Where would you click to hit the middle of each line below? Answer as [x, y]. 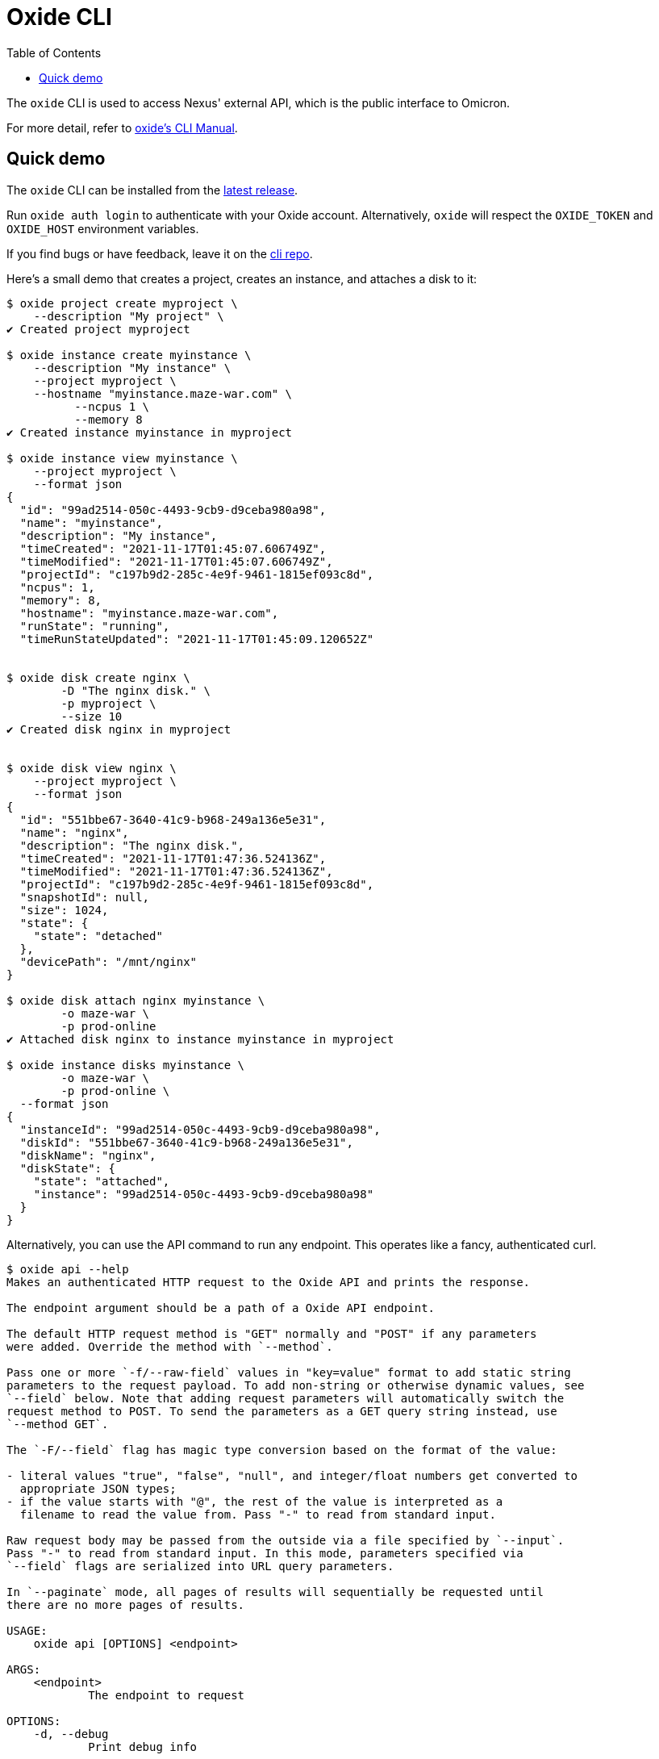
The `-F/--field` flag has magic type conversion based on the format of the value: [282, 1450]
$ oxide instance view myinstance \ [122, 458]
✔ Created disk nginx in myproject [119, 729]
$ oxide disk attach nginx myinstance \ [136, 1000]
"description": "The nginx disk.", [132, 845]
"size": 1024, [64, 910]
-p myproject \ [108, 703]
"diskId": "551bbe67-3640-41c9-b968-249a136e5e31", [186, 1142]
